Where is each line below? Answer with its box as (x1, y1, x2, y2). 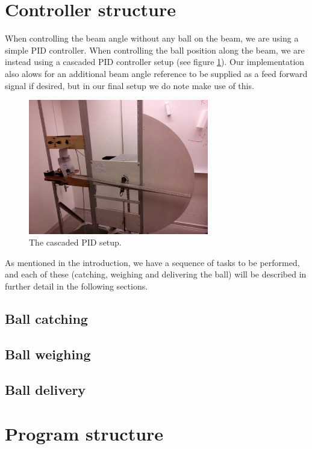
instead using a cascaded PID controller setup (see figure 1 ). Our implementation (5, 55, 305, 68)
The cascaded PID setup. (29, 236, 122, 249)
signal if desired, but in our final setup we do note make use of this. (5, 79, 254, 91)
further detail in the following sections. (5, 280, 148, 293)
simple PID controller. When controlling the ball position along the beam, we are (5, 43, 305, 56)
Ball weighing (5, 344, 91, 363)
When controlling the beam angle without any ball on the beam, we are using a (5, 32, 299, 45)
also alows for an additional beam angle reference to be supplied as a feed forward (5, 67, 308, 79)
